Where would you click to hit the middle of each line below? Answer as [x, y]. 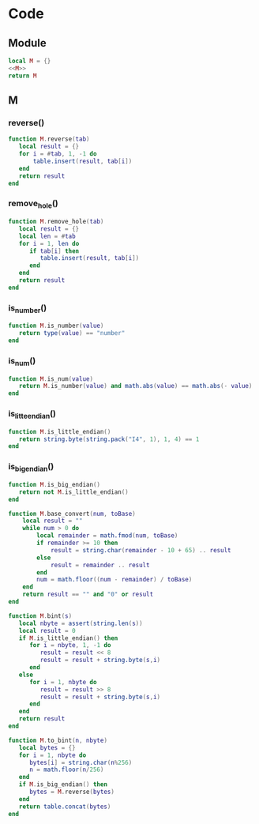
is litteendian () [32, 415]
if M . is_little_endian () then [68, 638]
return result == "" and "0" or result [88, 594]
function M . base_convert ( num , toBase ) [72, 514]
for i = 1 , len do [49, 243]
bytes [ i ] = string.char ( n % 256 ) [81, 762]
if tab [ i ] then [54, 251]
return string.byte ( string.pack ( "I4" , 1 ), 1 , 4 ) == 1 [109, 439]
